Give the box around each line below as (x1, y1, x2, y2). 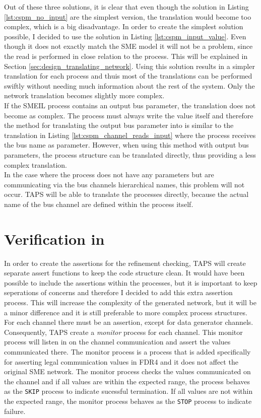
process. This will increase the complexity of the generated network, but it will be (4, 297, 256, 307)
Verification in (4, 228, 105, 249)
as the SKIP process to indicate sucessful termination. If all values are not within (4, 386, 253, 396)
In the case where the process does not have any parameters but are (4, 169, 214, 180)
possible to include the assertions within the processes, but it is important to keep (4, 277, 257, 288)
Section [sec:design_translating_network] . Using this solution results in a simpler (4, 60, 255, 71)
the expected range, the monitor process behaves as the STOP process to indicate (4, 395, 252, 406)
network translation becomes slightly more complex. (4, 90, 165, 101)
